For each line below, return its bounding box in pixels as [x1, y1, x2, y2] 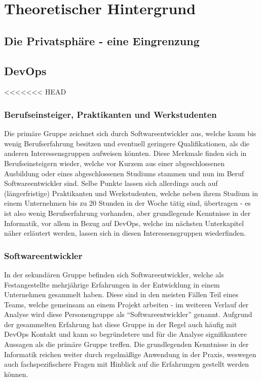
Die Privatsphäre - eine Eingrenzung [4, 33, 200, 48]
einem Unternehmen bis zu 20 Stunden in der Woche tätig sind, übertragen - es [4, 198, 251, 208]
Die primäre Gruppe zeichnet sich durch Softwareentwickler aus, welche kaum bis [4, 128, 256, 139]
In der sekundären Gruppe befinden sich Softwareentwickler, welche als [4, 269, 224, 279]
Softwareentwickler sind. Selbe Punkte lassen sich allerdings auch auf [4, 178, 218, 188]
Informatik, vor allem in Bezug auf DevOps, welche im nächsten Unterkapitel [4, 217, 244, 228]
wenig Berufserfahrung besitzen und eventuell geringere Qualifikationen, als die [4, 138, 250, 148]
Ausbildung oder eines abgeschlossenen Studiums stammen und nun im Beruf [4, 168, 244, 178]
